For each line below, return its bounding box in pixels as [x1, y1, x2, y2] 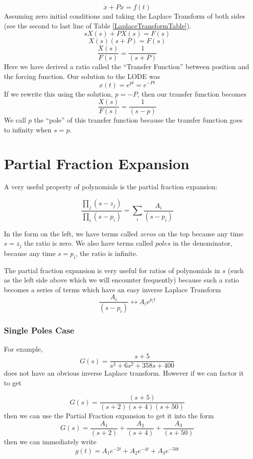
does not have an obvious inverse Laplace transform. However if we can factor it [4, 368, 244, 378]
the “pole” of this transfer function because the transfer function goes [34, 115, 243, 125]
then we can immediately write [4, 436, 97, 447]
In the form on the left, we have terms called [4, 228, 138, 238]
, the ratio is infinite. [75, 248, 138, 258]
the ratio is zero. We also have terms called [24, 238, 153, 248]
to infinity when [4, 124, 52, 134]
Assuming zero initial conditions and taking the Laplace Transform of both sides [4, 11, 246, 21]
